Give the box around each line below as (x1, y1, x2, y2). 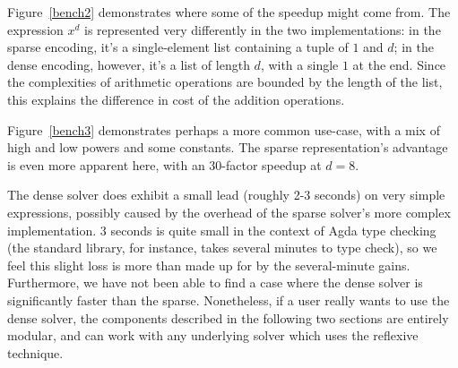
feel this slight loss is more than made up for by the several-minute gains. (7, 255, 410, 274)
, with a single (260, 55, 339, 73)
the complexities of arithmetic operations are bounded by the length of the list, (7, 73, 443, 91)
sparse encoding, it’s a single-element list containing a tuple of (7, 38, 349, 56)
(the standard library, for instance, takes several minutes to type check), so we (7, 238, 437, 257)
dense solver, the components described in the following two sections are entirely (7, 308, 449, 327)
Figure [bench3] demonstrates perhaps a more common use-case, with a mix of (7, 120, 440, 139)
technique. (7, 343, 64, 362)
